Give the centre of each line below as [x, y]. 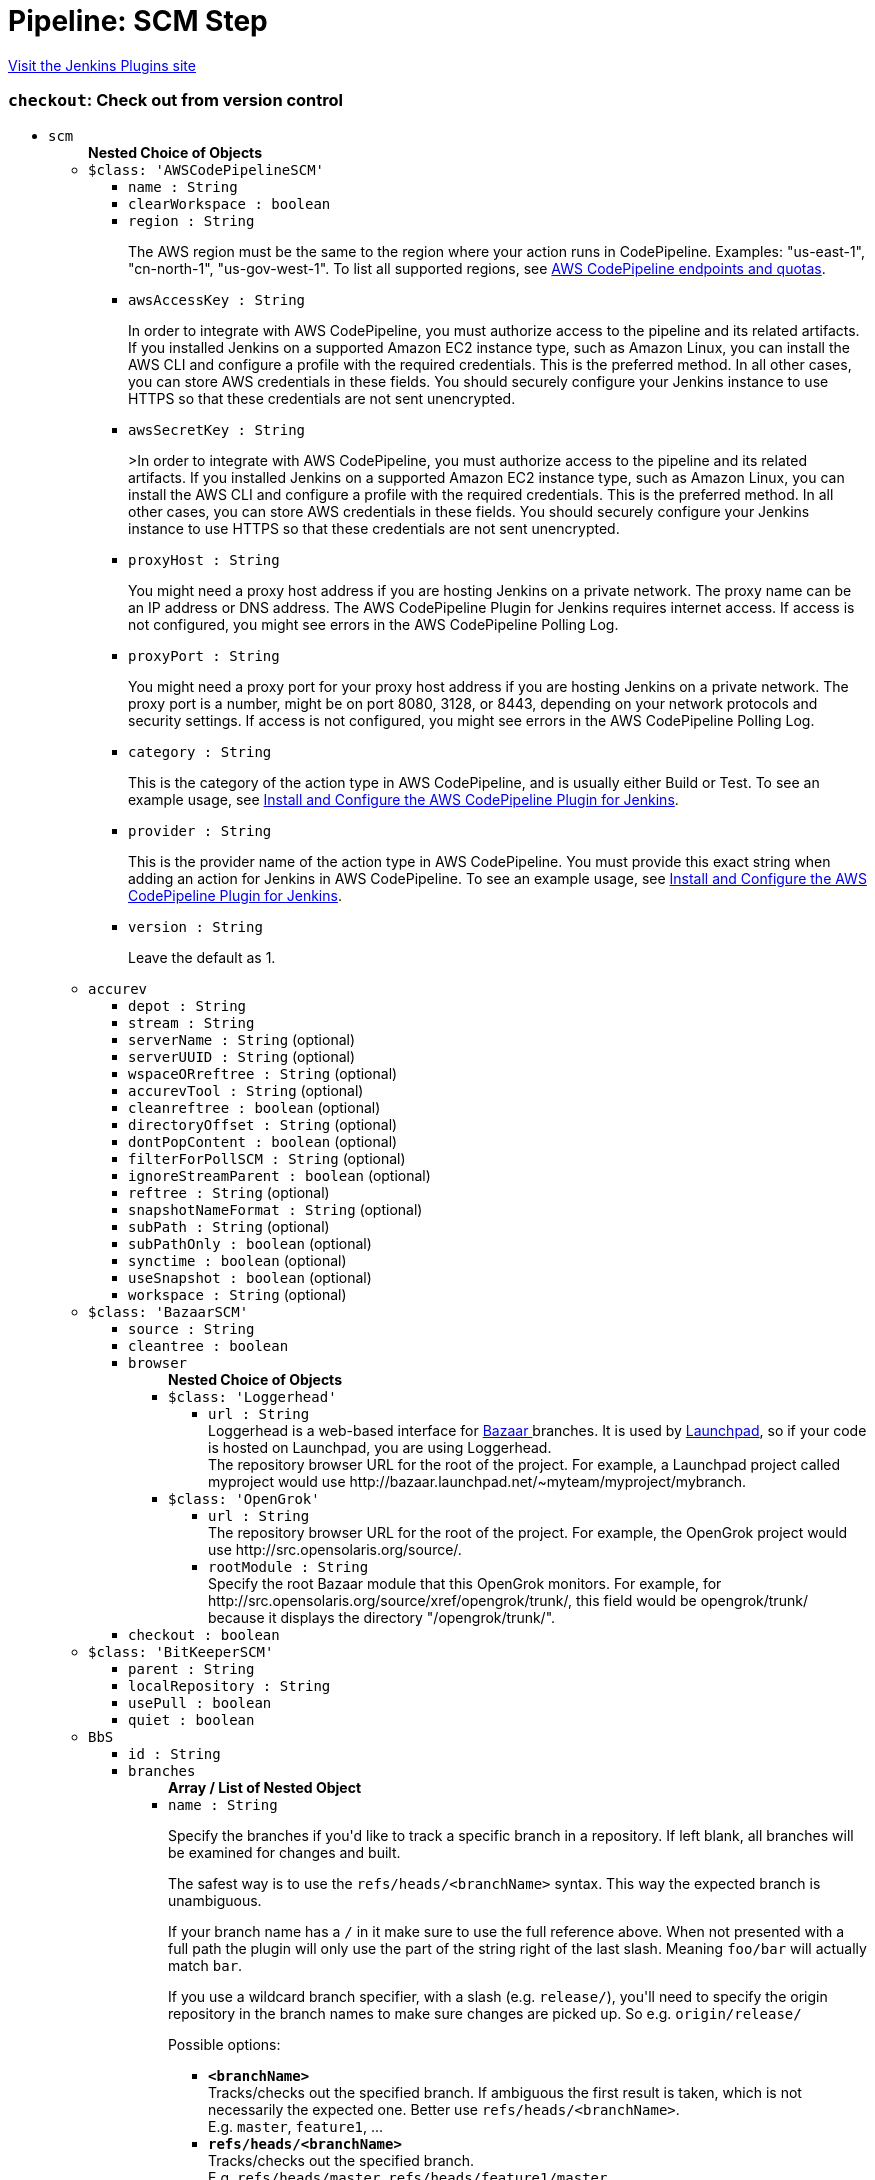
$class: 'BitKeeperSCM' [181, 1651]
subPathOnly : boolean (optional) [250, 1243]
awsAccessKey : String [217, 299]
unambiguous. [215, 1900]
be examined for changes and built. [284, 1852]
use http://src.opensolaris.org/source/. [335, 1549]
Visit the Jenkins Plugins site [102, 65]
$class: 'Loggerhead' [252, 1396]
